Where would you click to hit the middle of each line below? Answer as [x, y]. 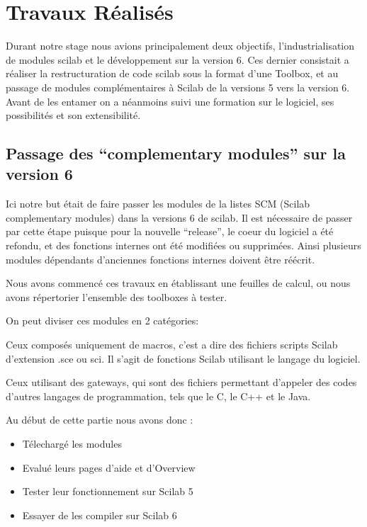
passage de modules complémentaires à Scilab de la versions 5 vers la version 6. [178, 87]
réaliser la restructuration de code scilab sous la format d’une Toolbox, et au [172, 73]
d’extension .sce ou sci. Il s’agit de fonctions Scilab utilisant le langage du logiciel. [183, 358]
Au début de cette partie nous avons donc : [100, 420]
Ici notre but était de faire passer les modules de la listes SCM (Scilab [158, 204]
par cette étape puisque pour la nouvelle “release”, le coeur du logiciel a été [170, 231]
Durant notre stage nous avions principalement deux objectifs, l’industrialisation [180, 46]
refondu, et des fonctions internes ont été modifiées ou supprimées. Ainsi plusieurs [183, 245]
